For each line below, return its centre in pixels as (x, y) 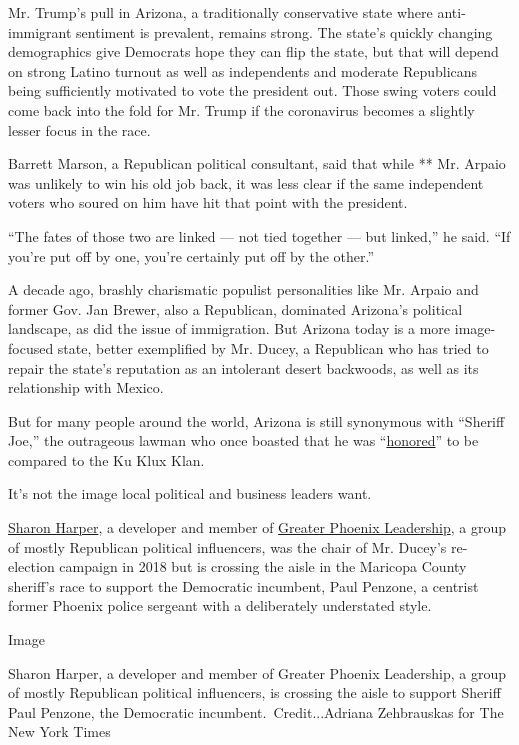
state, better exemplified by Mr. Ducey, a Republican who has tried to (273, 347)
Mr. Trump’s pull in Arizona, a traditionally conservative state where (220, 12)
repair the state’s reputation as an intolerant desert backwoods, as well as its (243, 367)
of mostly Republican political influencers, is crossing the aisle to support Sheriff (254, 692)
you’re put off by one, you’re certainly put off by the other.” (191, 255)
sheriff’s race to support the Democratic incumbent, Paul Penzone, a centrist (243, 585)
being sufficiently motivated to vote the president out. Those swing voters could (252, 90)
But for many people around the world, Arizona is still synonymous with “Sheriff (256, 420)
